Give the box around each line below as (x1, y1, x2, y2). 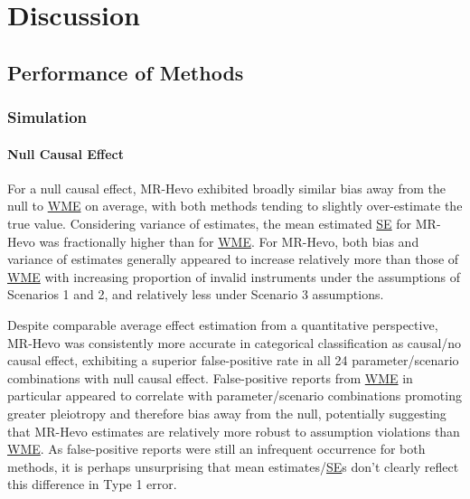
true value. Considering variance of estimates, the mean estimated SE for (7, 213, 412, 232)
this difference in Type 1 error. (7, 475, 177, 494)
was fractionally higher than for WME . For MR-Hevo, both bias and (39, 231, 419, 250)
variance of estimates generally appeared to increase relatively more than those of (7, 249, 459, 268)
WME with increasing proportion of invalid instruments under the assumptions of (7, 267, 461, 286)
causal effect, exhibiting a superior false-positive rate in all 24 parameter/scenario (7, 351, 459, 370)
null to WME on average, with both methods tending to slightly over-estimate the (7, 196, 463, 215)
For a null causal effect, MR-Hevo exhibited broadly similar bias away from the (7, 178, 446, 197)
